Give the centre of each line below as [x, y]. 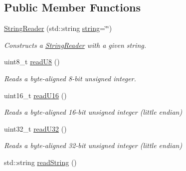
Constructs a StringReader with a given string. [75, 45]
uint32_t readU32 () [35, 128]
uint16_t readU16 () [35, 95]
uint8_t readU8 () [32, 62]
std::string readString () [40, 162]
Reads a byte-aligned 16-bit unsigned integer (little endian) [93, 112]
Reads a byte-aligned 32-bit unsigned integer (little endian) [93, 145]
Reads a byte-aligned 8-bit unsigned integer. [70, 78]
